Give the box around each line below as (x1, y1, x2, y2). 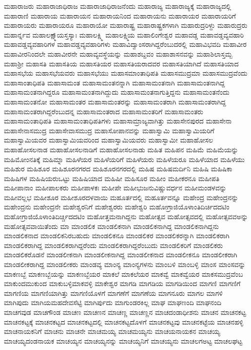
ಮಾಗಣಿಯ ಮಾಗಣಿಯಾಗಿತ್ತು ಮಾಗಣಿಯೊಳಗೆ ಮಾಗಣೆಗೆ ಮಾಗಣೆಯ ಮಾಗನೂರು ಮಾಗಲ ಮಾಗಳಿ (4, 288, 223, 298)
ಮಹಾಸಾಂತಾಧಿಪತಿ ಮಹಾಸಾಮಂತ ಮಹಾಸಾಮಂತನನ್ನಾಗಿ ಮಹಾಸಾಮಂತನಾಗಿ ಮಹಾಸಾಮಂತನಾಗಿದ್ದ (4, 77, 225, 87)
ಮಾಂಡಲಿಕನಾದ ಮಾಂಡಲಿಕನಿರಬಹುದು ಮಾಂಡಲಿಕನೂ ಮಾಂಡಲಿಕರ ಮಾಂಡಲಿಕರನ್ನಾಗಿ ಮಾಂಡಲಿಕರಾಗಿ (4, 230, 230, 241)
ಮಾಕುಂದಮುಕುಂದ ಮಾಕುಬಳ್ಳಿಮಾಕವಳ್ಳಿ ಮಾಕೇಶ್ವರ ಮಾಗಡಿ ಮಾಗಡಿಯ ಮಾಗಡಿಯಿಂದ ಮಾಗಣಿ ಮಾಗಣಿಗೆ (4, 278, 241, 288)
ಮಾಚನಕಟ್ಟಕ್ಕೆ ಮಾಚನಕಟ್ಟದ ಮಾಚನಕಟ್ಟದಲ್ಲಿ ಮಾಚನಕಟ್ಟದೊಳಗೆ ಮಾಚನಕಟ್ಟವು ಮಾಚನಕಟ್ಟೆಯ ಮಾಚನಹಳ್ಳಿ (4, 316, 244, 327)
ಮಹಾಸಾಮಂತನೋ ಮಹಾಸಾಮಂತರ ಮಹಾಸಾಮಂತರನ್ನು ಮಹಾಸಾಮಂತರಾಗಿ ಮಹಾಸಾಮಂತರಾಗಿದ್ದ (4, 96, 226, 106)
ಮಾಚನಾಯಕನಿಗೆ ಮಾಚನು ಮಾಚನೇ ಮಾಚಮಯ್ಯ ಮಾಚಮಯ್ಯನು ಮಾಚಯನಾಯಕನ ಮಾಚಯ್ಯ (4, 326, 220, 336)
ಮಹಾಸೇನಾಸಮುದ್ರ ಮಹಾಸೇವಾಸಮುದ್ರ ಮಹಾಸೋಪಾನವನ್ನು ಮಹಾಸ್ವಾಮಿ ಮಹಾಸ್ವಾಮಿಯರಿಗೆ (4, 125, 214, 135)
